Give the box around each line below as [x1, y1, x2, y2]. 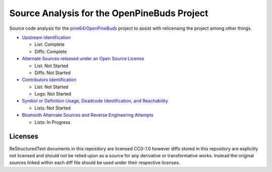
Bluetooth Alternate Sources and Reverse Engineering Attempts [22, 112, 154, 118]
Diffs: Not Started [34, 70, 71, 76]
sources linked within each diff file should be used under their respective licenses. [9, 159, 180, 166]
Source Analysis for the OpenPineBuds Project [9, 8, 209, 19]
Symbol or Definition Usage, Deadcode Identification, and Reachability [22, 98, 168, 104]
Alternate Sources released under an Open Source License [22, 55, 145, 62]
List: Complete [34, 41, 65, 47]
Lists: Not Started [34, 105, 71, 111]
